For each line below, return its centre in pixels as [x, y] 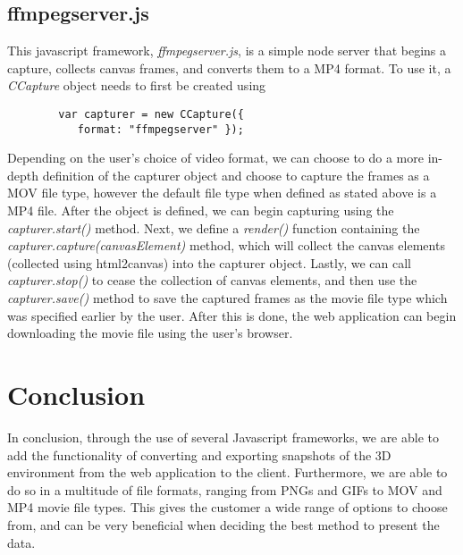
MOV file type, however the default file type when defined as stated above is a [222, 193]
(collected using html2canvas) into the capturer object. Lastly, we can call [209, 262]
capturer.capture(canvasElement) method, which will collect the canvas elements [226, 245]
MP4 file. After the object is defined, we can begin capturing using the [201, 210]
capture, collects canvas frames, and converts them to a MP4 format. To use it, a [229, 67]
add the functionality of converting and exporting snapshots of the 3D [199, 454]
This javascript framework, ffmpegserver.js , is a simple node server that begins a [227, 50]
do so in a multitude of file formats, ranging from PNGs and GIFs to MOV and [225, 489]
